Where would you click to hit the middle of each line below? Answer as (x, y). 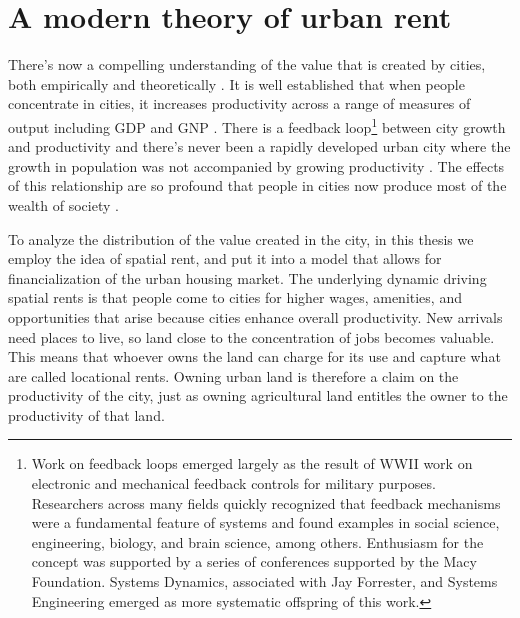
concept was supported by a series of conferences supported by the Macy (254, 561)
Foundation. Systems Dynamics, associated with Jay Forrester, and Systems (264, 581)
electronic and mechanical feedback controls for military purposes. (233, 483)
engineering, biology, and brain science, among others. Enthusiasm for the (257, 541)
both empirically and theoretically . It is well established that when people (236, 83)
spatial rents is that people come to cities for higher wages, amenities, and (235, 297)
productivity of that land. (86, 414)
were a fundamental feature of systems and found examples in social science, (265, 522)
